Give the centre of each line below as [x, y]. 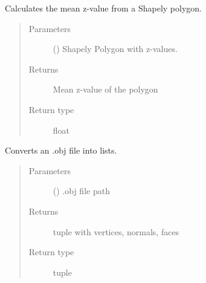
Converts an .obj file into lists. [61, 150]
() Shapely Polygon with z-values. [115, 49]
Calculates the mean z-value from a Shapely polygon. [104, 8]
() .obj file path [81, 191]
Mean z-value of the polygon [105, 89]
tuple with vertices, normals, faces [116, 231]
